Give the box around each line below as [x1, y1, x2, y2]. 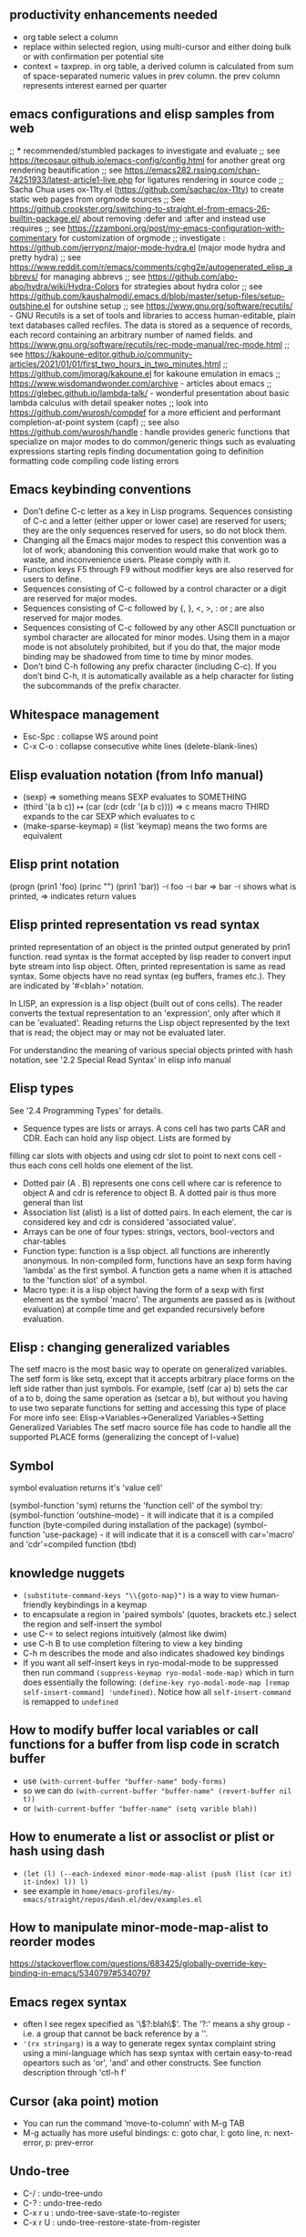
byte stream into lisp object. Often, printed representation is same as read [9, 960, 286, 971]
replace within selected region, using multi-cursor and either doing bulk [22, 41, 291, 52]
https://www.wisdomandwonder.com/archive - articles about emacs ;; [9, 378, 272, 389]
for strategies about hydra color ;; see [121, 280, 263, 291]
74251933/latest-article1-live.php [9, 173, 134, 185]
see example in [22, 1885, 80, 1897]
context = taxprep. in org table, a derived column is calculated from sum [22, 60, 294, 71]
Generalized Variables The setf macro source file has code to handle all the [9, 1422, 291, 1433]
